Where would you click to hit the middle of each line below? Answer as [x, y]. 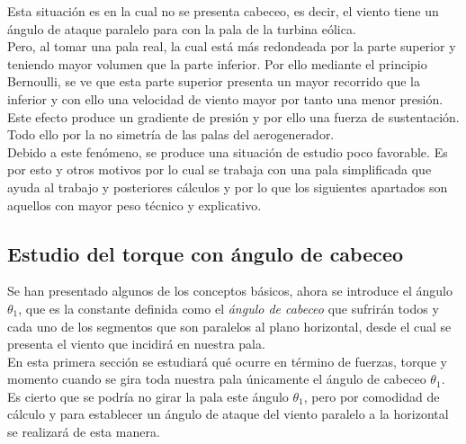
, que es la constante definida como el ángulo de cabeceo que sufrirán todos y [229, 308]
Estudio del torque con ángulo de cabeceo [206, 253]
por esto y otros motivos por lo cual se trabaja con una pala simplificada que [220, 169]
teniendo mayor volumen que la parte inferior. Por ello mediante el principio [217, 63]
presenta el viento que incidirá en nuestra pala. [136, 344]
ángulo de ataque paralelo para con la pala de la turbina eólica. [182, 28]
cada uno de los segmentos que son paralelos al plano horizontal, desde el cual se [229, 326]
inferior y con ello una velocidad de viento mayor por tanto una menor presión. [225, 98]
